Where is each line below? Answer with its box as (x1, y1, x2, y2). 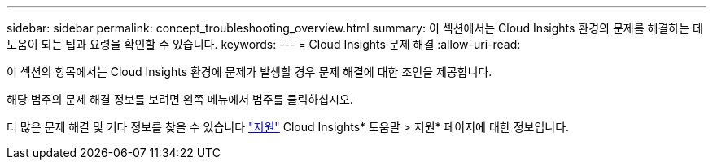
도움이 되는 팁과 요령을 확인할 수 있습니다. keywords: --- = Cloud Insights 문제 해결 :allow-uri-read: (7, 37, 521, 51)
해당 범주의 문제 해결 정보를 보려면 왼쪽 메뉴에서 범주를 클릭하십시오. (7, 92, 353, 106)
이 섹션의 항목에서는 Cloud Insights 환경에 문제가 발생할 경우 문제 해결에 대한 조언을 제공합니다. (7, 65, 492, 79)
